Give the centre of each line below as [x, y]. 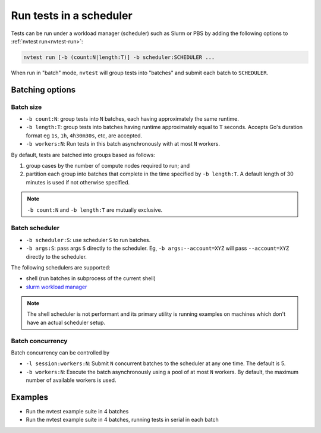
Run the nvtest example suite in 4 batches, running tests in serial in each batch [122, 420]
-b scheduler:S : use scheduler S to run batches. [88, 240]
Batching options [43, 90]
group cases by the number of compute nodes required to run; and [108, 166]
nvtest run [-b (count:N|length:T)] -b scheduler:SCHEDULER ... [119, 57]
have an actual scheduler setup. [66, 322]
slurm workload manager [56, 287]
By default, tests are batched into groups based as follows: [83, 155]
